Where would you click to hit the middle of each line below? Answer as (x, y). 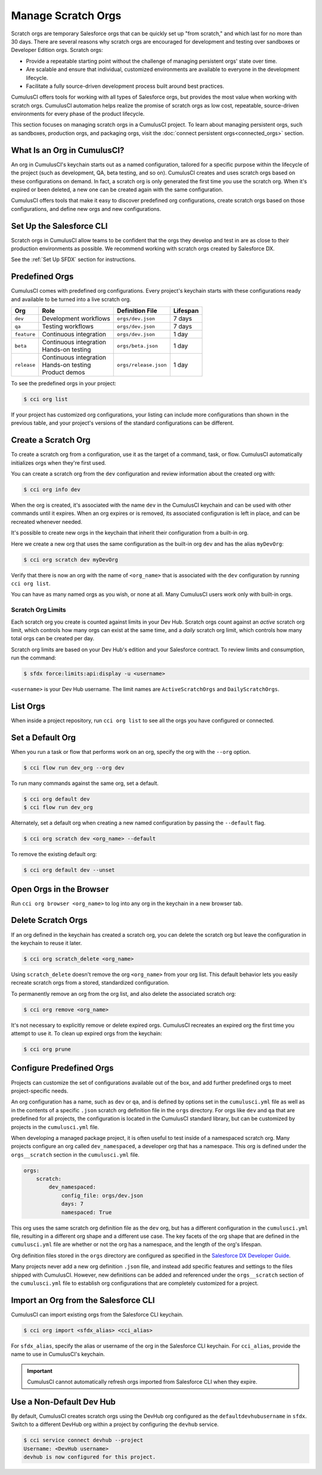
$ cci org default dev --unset (69, 870)
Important (40, 1370)
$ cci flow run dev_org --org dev (74, 767)
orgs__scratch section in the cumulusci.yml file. (75, 1154)
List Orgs (28, 706)
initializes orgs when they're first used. (59, 462)
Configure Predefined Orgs (62, 1068)
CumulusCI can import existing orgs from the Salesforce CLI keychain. (97, 1314)
